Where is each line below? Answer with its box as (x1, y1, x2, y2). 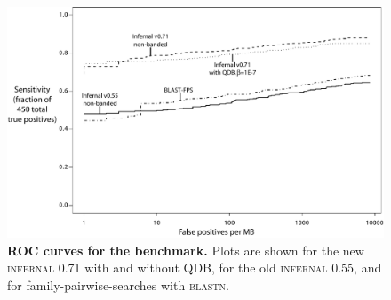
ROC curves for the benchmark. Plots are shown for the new (7, 240, 364, 259)
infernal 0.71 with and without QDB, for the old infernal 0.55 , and (7, 258, 382, 277)
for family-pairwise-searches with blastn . (7, 275, 229, 294)
